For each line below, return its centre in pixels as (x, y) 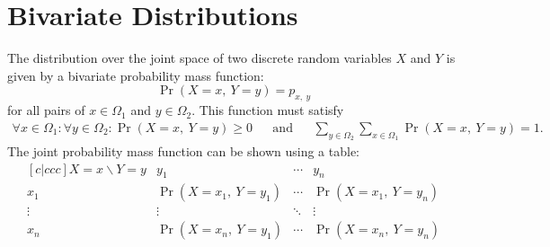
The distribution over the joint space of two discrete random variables (200, 58)
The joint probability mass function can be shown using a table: (183, 150)
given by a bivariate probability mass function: (136, 75)
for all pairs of (46, 110)
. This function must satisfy (268, 110)
